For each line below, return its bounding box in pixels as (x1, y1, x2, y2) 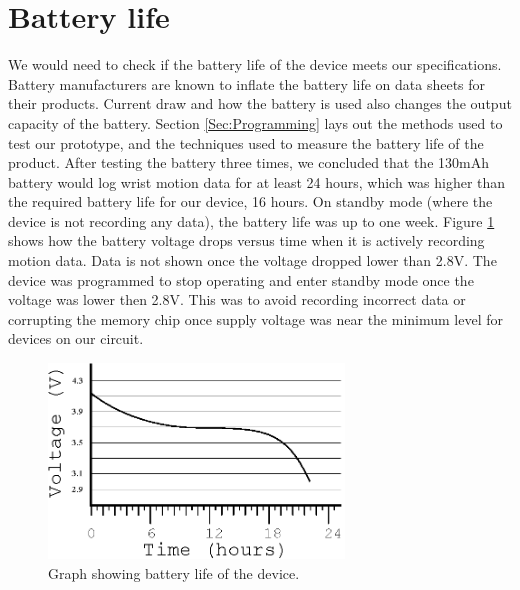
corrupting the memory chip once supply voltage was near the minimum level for (8, 308, 503, 329)
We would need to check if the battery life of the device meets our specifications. (8, 54, 502, 75)
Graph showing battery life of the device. (48, 562, 300, 583)
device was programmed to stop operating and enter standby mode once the (8, 269, 474, 290)
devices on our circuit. (8, 328, 144, 349)
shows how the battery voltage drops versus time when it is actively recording (8, 230, 485, 251)
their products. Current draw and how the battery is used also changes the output (8, 93, 512, 114)
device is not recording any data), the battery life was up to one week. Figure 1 (8, 210, 495, 231)
